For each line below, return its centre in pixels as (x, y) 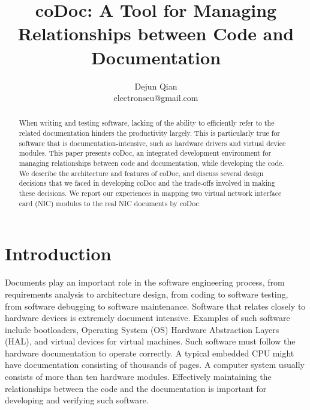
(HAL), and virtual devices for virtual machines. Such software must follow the (150, 341)
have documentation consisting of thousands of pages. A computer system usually (155, 365)
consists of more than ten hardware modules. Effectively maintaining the (138, 377)
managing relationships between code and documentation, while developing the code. (151, 163)
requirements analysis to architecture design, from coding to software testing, (147, 294)
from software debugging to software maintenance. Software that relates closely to (155, 306)
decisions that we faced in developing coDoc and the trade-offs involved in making (147, 183)
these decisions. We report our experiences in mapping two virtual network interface (150, 193)
